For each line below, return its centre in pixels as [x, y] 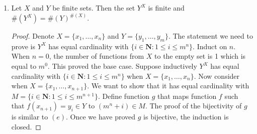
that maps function [187, 96]
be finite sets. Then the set [94, 8]
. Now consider [217, 76]
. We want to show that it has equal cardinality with [168, 86]
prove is [23, 46]
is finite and [166, 8]
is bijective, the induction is [186, 117]
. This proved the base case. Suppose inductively [122, 66]
